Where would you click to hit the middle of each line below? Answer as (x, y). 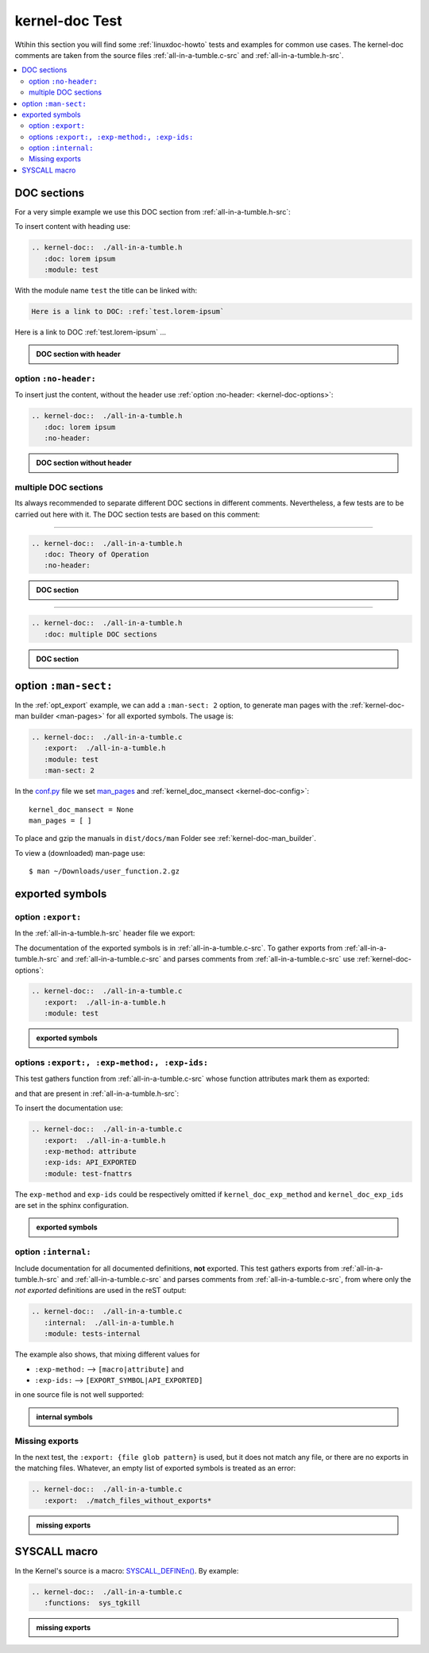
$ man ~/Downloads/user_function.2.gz (104, 871)
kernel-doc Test (68, 21)
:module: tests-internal (92, 1334)
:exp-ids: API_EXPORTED (90, 1163)
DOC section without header (84, 463)
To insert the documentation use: (69, 1108)
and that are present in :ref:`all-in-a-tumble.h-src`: (97, 1094)
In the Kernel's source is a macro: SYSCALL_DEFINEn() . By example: (127, 1570)
